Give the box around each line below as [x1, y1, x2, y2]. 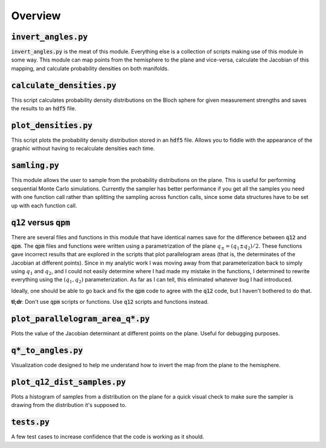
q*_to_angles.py [11, 345, 83, 355]
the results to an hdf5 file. [11, 105, 77, 112]
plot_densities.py [11, 121, 93, 130]
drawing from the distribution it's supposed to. [11, 402, 127, 409]
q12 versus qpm [11, 218, 71, 228]
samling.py [11, 160, 60, 171]
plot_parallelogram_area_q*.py [11, 314, 150, 324]
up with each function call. [11, 202, 77, 209]
